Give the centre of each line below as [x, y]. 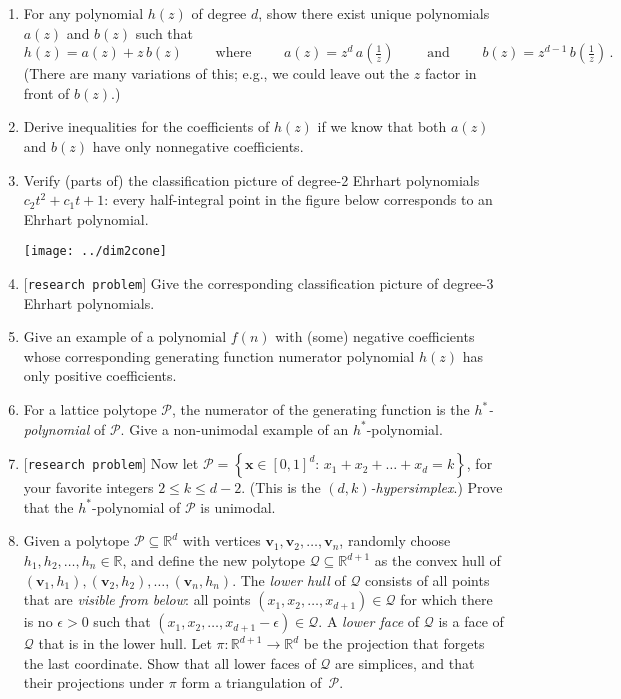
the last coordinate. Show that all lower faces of [169, 662]
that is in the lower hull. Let [125, 643]
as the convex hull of [437, 560]
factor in [450, 73]
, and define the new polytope [213, 560]
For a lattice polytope [90, 409]
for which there [446, 599]
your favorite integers [88, 487]
